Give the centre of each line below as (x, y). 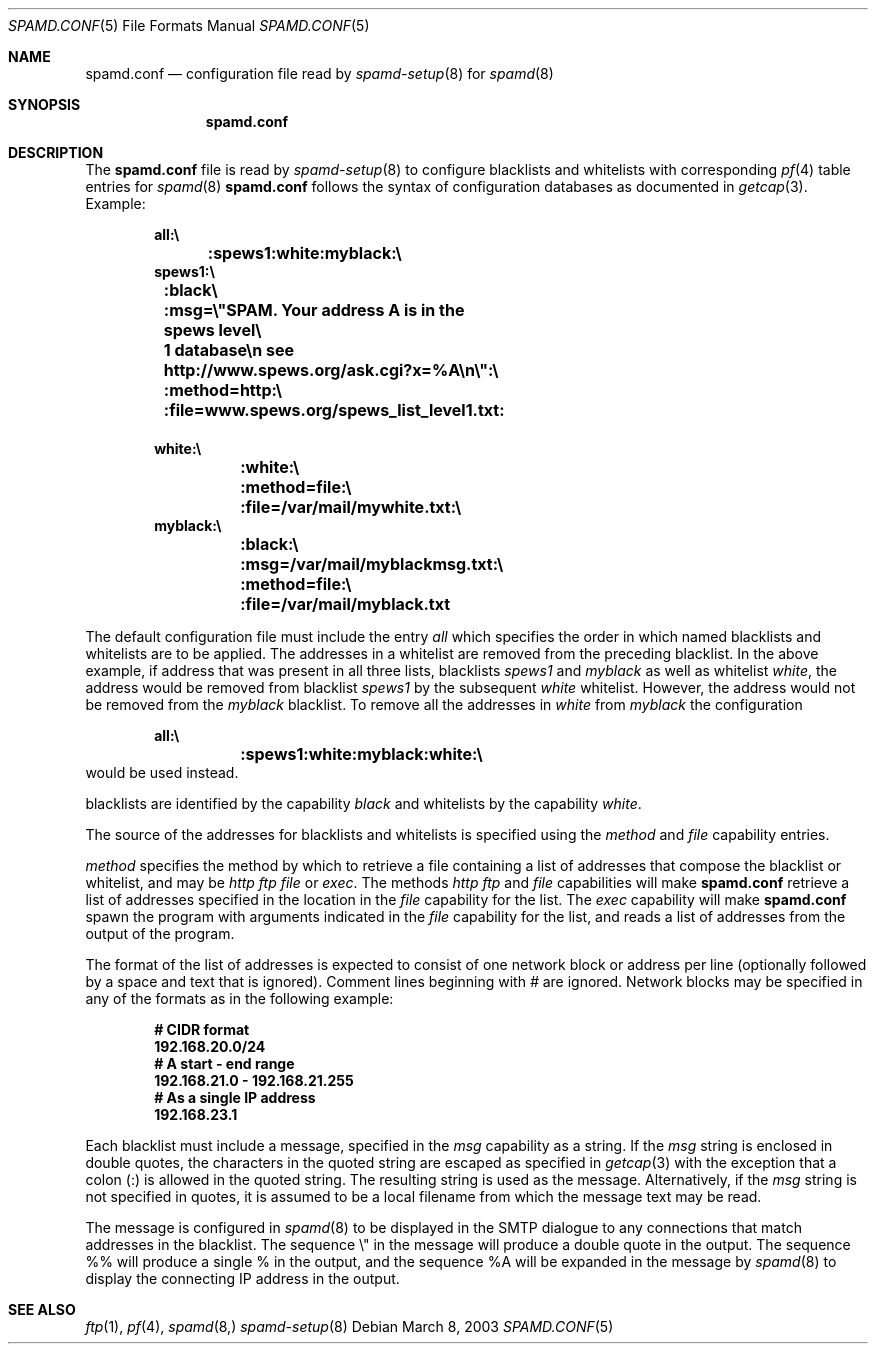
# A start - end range (224, 1063)
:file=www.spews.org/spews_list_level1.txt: (334, 410)
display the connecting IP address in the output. (242, 1278)
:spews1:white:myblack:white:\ (361, 754)
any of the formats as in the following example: (239, 998)
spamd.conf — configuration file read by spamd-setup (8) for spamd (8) (319, 73)
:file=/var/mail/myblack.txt (345, 604)
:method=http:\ (223, 390)
